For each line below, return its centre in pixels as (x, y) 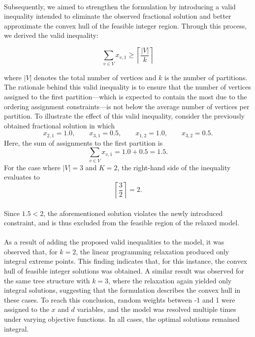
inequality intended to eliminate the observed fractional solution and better (118, 16)
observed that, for (31, 251)
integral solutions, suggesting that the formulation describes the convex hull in (122, 290)
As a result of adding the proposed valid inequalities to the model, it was (114, 242)
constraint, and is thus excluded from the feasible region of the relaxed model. (122, 223)
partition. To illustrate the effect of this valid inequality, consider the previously (124, 116)
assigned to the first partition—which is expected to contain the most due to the (126, 96)
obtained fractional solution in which (59, 125)
